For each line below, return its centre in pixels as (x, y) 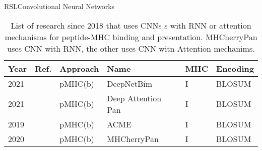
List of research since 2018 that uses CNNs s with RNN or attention (131, 25)
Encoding (235, 68)
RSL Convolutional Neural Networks (59, 6)
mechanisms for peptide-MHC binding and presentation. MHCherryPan (131, 37)
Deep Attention (134, 98)
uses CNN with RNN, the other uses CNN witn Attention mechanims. (131, 48)
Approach (79, 68)
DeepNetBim (130, 83)
